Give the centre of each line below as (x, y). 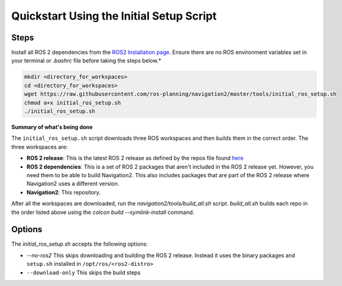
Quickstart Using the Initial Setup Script (114, 16)
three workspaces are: (40, 147)
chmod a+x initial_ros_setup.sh (73, 103)
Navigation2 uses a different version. (73, 184)
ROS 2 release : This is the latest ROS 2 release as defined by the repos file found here (135, 158)
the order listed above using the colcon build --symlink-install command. (103, 212)
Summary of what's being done (52, 127)
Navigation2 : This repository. (64, 192)
